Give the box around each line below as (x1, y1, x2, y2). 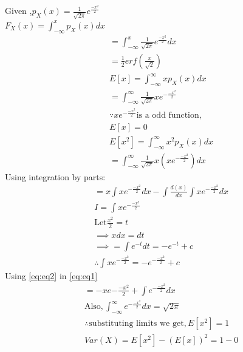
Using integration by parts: (5, 170, 106, 183)
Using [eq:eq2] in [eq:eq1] (5, 269, 98, 282)
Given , (5, 4, 32, 17)
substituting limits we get (89, 319, 184, 328)
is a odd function (136, 110, 199, 120)
